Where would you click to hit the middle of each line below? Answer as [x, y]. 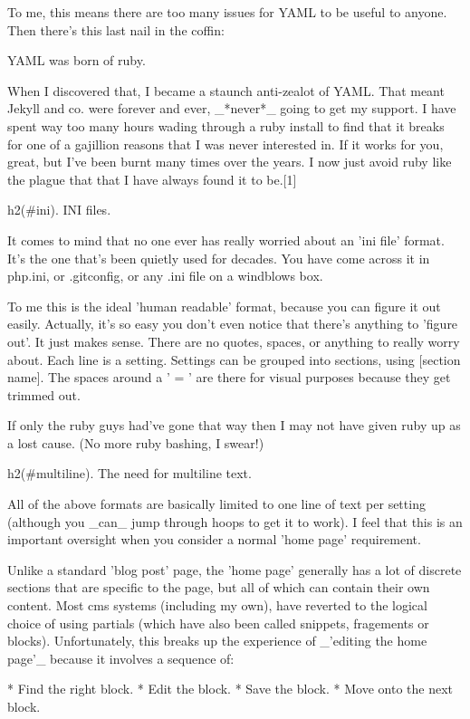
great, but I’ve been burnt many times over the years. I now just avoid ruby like [230, 162]
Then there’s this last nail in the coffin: [116, 29]
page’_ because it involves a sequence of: [121, 658]
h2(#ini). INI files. [59, 210]
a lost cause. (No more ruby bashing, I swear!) [136, 442]
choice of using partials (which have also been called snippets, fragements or [218, 623]
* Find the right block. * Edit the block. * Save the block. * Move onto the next [230, 689]
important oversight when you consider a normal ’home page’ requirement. [214, 539]
